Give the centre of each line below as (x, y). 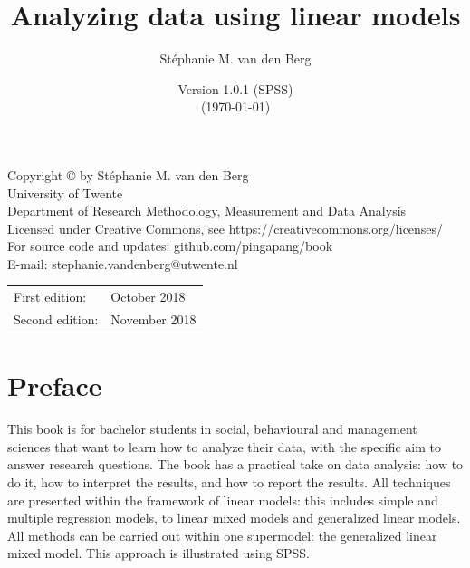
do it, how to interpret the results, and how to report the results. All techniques (229, 482)
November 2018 (153, 319)
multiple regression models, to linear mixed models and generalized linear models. (234, 518)
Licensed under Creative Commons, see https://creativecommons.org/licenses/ (225, 228)
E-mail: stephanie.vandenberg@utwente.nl (123, 263)
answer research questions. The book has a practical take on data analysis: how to (235, 464)
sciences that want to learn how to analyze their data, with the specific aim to (224, 446)
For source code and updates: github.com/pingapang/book (170, 246)
